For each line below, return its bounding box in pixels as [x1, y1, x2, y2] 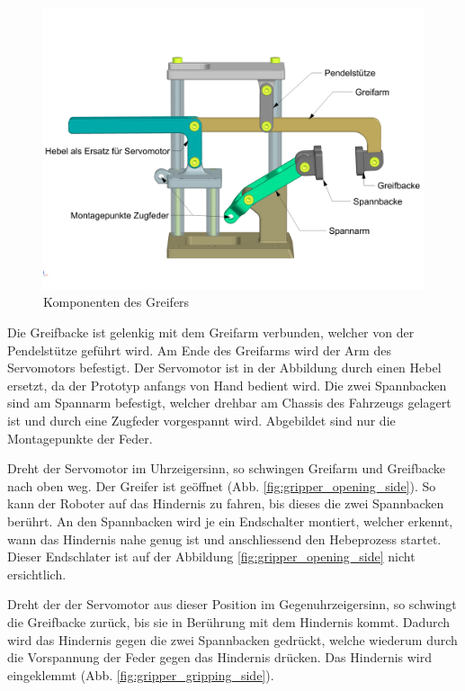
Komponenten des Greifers [43, 292, 190, 311]
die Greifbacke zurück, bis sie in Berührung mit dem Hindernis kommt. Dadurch [7, 612, 451, 631]
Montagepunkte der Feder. [7, 428, 153, 447]
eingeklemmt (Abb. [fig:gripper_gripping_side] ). [7, 665, 274, 684]
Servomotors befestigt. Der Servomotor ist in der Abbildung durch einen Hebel [7, 358, 442, 377]
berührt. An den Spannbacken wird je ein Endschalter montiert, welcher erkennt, [7, 511, 453, 530]
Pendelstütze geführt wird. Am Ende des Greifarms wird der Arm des [7, 340, 391, 359]
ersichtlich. [7, 564, 67, 583]
